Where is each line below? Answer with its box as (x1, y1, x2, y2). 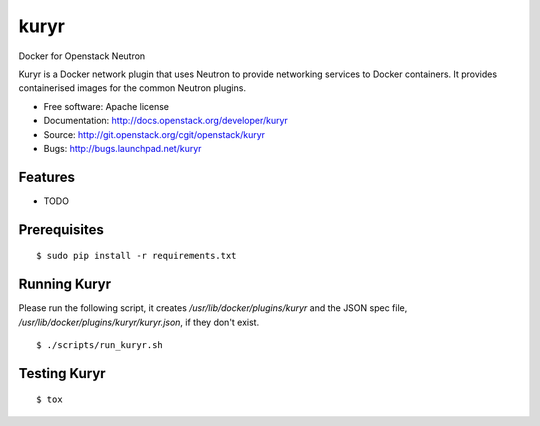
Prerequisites (18, 221, 104, 238)
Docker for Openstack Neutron (18, 50, 146, 62)
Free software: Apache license (43, 100, 170, 112)
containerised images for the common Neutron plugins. (18, 82, 247, 94)
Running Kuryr (18, 276, 112, 293)
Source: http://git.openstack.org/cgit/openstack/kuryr (43, 128, 265, 140)
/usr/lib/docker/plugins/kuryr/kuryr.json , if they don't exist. (18, 316, 260, 328)
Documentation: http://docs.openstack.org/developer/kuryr (43, 115, 289, 127)
